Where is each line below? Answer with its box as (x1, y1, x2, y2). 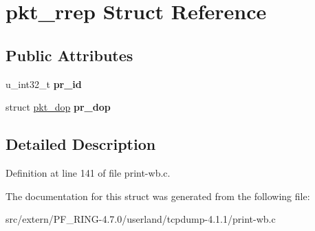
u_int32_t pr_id (6, 76, 82, 91)
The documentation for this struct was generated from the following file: (6, 188, 310, 203)
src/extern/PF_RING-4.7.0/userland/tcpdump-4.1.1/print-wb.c (6, 212, 276, 226)
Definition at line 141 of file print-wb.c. (6, 165, 171, 179)
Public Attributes (6, 44, 133, 65)
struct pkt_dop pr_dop (6, 100, 111, 114)
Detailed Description (6, 133, 156, 155)
